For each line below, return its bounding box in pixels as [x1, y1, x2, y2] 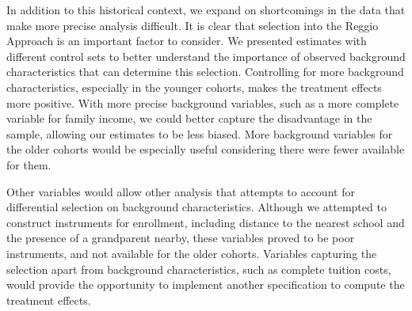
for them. [6, 156, 51, 173]
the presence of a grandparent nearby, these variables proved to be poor [6, 229, 355, 246]
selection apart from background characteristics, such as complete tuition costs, [6, 260, 391, 277]
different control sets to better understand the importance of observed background [6, 47, 406, 64]
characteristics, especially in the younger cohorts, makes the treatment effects [6, 78, 382, 95]
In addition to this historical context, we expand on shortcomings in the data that [6, 2, 406, 17]
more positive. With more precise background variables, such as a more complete [6, 94, 399, 111]
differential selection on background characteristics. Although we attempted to [6, 199, 387, 215]
